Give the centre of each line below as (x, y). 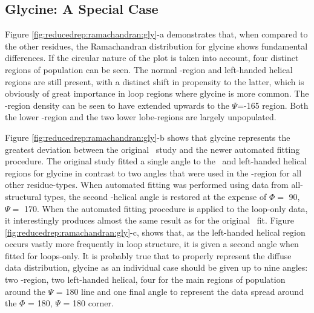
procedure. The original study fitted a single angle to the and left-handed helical (156, 161)
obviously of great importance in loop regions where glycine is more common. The (157, 93)
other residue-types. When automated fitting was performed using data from (147, 185)
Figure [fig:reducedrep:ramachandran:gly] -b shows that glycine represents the (148, 137)
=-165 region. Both (273, 105)
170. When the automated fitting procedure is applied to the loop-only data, (166, 208)
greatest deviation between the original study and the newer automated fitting (152, 149)
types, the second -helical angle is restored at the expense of (155, 196)
